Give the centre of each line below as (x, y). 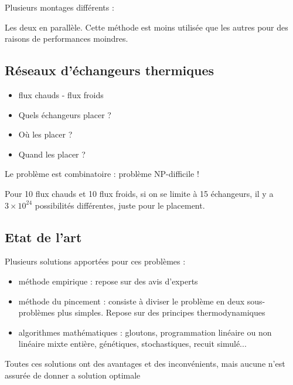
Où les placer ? (45, 134)
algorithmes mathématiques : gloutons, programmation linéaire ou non (145, 332)
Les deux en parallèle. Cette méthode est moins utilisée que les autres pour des (146, 27)
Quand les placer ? (52, 154)
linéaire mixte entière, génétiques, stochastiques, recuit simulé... (132, 344)
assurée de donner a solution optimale (73, 375)
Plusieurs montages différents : (59, 7)
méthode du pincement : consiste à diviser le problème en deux (132, 301)
